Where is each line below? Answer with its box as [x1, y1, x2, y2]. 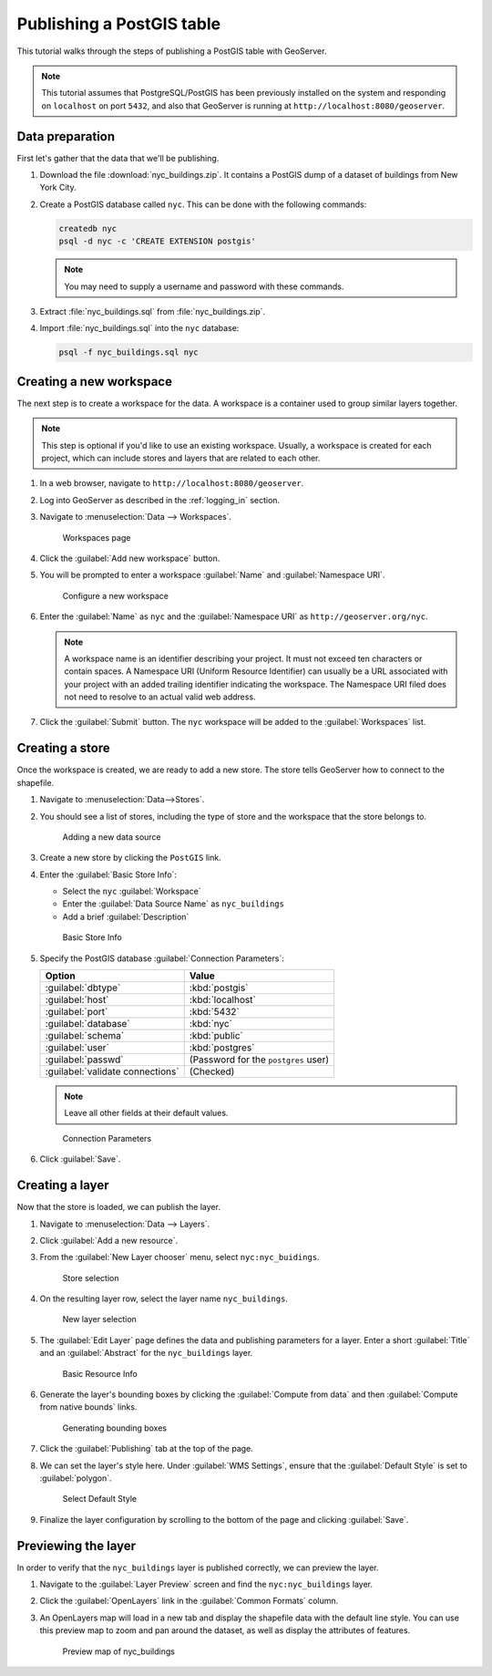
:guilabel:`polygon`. [39, 1473, 113, 1484]
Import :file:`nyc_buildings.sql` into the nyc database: [39, 323, 240, 334]
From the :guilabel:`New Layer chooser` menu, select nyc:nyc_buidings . [39, 1252, 320, 1263]
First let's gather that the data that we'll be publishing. [16, 152, 220, 163]
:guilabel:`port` [45, 1006, 108, 1019]
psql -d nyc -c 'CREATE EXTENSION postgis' [58, 236, 257, 246]
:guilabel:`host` [45, 994, 109, 1007]
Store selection [62, 1272, 119, 1283]
